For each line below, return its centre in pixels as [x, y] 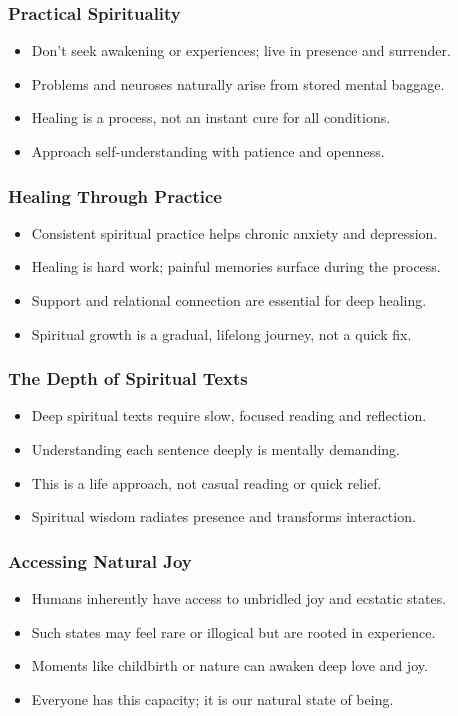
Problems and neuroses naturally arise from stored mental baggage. [238, 83]
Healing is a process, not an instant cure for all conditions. [211, 117]
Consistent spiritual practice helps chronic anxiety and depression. [234, 232]
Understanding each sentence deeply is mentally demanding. [215, 449]
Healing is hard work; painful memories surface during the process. [236, 266]
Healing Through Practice [115, 195]
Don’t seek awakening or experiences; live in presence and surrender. [241, 50]
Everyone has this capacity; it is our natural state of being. [212, 698]
